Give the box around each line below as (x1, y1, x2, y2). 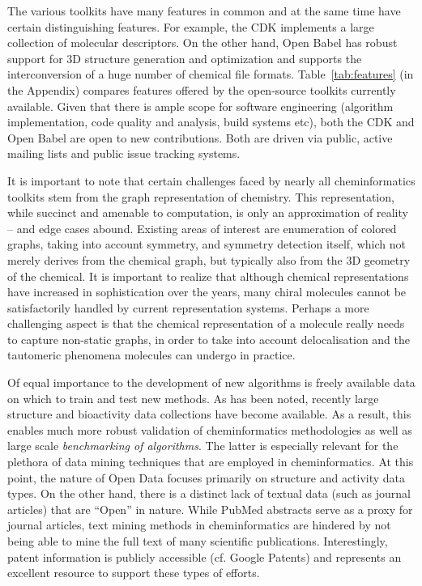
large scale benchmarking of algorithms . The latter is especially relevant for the (7, 437, 399, 454)
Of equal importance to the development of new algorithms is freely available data (7, 374, 416, 391)
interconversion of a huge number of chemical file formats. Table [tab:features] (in (7, 66, 414, 83)
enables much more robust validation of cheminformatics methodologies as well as (7, 421, 412, 438)
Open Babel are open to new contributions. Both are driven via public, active (7, 129, 393, 146)
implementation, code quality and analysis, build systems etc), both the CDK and (7, 113, 415, 130)
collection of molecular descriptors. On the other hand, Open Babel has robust (7, 34, 398, 51)
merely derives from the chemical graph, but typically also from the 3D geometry (7, 251, 411, 268)
